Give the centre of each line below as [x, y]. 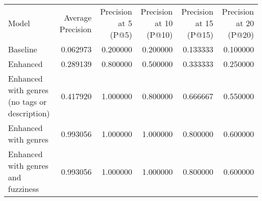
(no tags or [27, 102]
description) [29, 113]
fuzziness [24, 189]
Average [78, 17]
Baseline [23, 49]
